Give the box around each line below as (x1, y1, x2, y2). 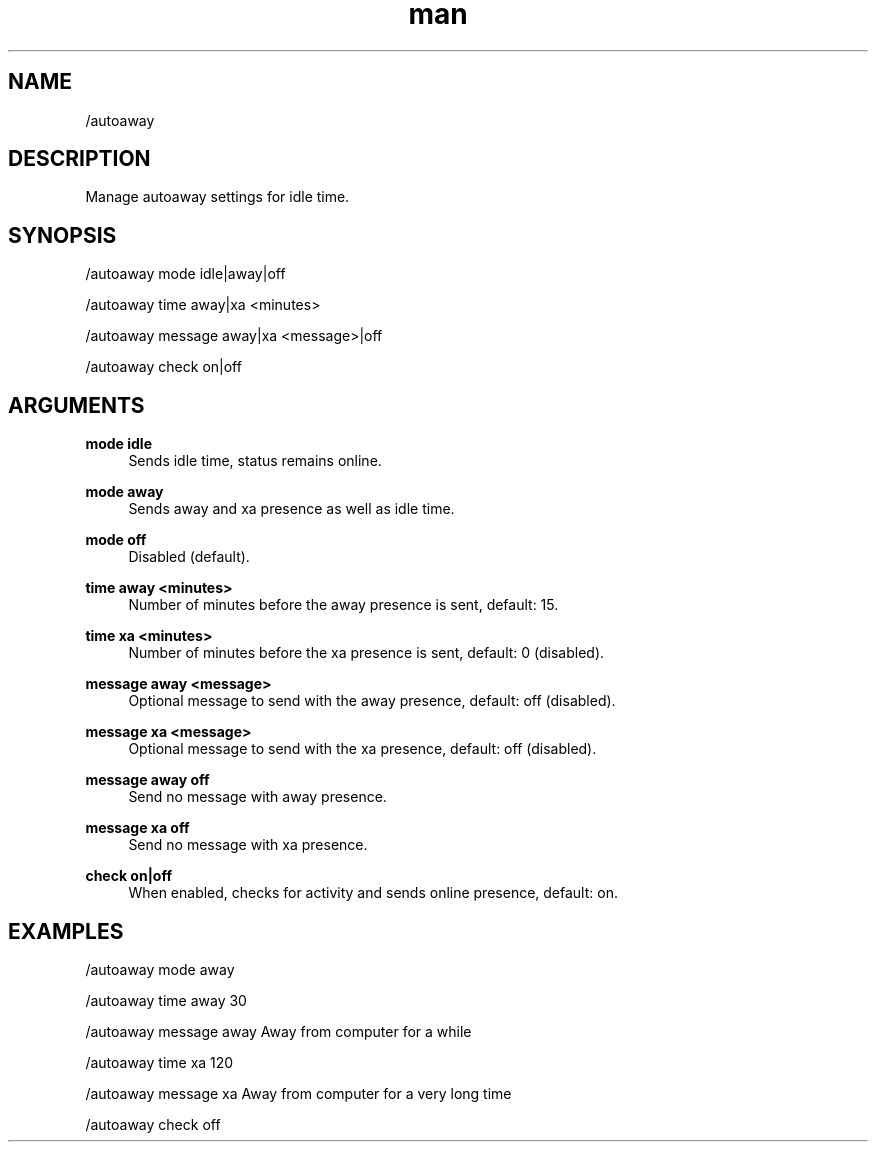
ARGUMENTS (8, 392, 145, 418)
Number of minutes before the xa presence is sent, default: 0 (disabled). (128, 644, 605, 662)
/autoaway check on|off (85, 358, 242, 376)
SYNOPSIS (8, 222, 117, 248)
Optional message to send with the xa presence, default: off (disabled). (128, 740, 597, 758)
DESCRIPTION (8, 146, 151, 172)
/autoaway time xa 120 (85, 1053, 234, 1071)
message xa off (85, 819, 190, 837)
